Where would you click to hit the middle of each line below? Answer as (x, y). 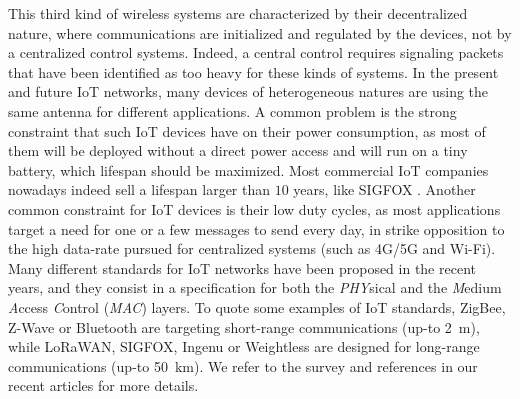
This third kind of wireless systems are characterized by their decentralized (238, 13)
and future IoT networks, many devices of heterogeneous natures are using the (248, 91)
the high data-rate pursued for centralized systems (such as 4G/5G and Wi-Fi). (252, 248)
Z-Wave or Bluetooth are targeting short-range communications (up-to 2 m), (244, 326)
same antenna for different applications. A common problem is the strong (232, 110)
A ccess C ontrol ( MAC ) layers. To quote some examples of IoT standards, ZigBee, (257, 306)
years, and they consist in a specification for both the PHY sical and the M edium (255, 287)
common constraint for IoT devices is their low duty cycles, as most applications (254, 208)
